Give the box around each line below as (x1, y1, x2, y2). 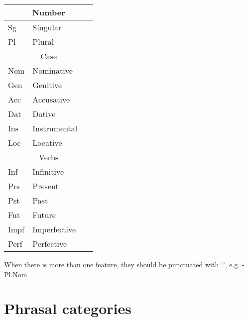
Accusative (32, 94, 70, 105)
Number (32, 6, 65, 18)
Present (32, 180, 59, 192)
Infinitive (32, 166, 64, 177)
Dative (32, 108, 56, 119)
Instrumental (32, 122, 78, 134)
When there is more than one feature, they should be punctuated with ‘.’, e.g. (4, 259, 240, 269)
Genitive (32, 79, 62, 91)
